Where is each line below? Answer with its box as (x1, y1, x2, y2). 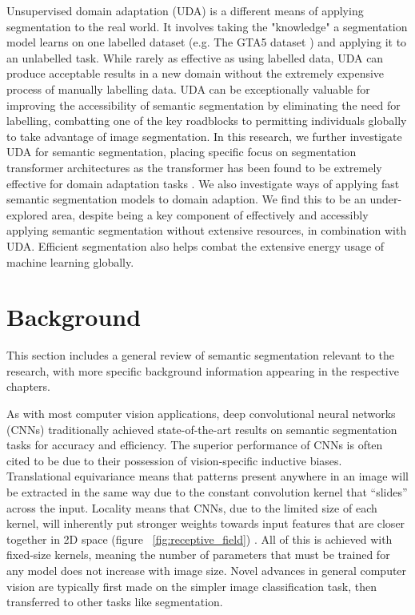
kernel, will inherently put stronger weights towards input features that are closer (6, 515, 405, 532)
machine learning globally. (6, 253, 134, 270)
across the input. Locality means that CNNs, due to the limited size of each (6, 499, 377, 516)
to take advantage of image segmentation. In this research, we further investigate (6, 127, 402, 144)
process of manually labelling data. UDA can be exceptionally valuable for (6, 80, 370, 97)
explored (6, 206, 48, 223)
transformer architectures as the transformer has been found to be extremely (6, 159, 382, 175)
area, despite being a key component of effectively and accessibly (51, 206, 369, 223)
